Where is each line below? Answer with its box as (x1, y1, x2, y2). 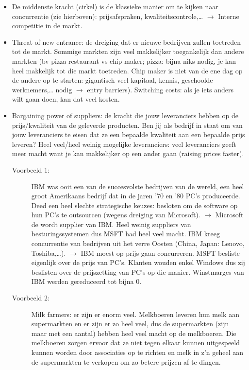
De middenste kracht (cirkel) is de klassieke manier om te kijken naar (12, 1, 218, 11)
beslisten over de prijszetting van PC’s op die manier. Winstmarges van (31, 266, 244, 277)
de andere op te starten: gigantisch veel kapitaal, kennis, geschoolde (12, 75, 213, 85)
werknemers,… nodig (12, 84, 72, 94)
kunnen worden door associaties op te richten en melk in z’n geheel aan (31, 347, 244, 357)
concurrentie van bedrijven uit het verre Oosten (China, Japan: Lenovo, (31, 238, 245, 248)
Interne (218, 11, 239, 21)
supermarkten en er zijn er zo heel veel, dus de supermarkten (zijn (31, 318, 229, 329)
